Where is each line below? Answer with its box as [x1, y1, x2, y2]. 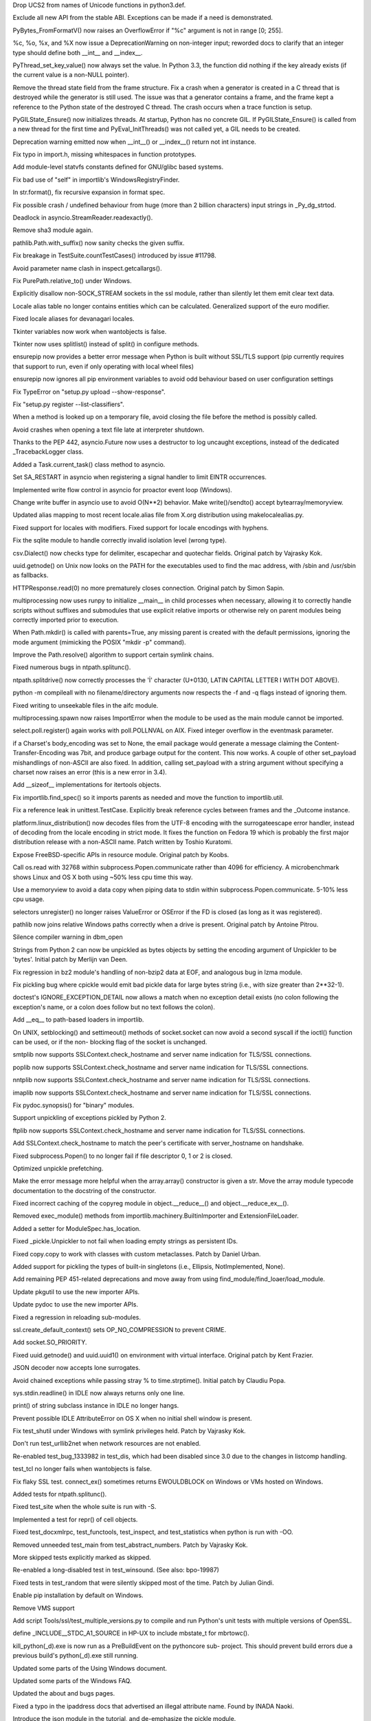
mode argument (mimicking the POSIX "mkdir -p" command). [12, 637, 186, 646]
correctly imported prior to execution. [12, 615, 120, 624]
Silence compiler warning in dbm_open [12, 933, 123, 941]
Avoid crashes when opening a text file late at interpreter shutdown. [12, 425, 205, 434]
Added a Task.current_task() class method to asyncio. [12, 460, 166, 468]
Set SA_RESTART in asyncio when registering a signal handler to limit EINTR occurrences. [12, 473, 267, 481]
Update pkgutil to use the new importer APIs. [12, 1287, 140, 1296]
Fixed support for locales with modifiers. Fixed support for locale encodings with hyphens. [12, 523, 269, 531]
